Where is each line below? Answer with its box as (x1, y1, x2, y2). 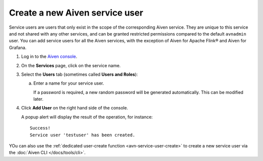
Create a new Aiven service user (9, 7, 144, 18)
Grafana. (9, 44, 27, 51)
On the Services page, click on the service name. (21, 62, 121, 68)
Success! (30, 125, 51, 131)
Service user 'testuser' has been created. (30, 132, 135, 138)
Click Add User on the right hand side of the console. (21, 105, 129, 111)
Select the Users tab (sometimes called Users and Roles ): (21, 71, 138, 77)
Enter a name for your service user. (33, 80, 104, 86)
